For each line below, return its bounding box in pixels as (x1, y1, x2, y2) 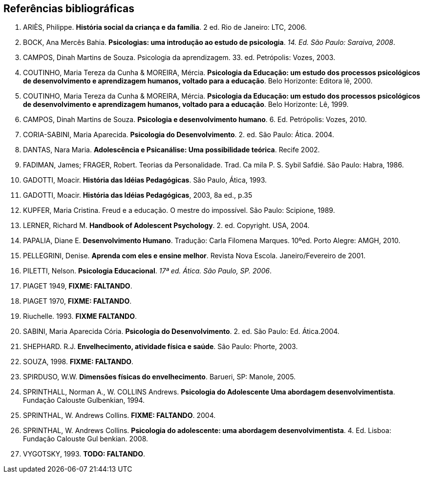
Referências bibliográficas (3, 2, 134, 15)
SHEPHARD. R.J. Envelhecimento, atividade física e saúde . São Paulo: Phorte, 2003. (23, 342, 298, 351)
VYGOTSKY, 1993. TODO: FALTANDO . (23, 450, 146, 458)
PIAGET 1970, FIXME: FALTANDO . (23, 297, 132, 306)
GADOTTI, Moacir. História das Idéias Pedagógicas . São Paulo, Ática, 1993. (23, 176, 267, 185)
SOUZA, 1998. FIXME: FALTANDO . (23, 357, 134, 366)
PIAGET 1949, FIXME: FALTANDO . (23, 282, 132, 290)
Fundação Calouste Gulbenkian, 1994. (23, 396, 145, 405)
